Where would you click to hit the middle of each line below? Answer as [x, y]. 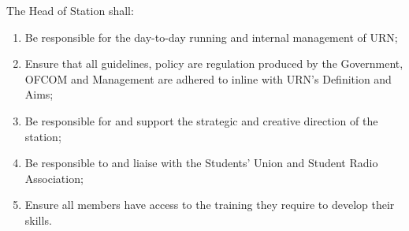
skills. [38, 220]
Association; [54, 178]
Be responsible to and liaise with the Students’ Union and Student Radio [201, 163]
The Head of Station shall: [70, 10]
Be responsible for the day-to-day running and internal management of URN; [211, 37]
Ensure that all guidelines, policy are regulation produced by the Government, [214, 63]
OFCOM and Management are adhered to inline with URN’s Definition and [208, 78]
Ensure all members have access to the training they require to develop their [210, 205]
